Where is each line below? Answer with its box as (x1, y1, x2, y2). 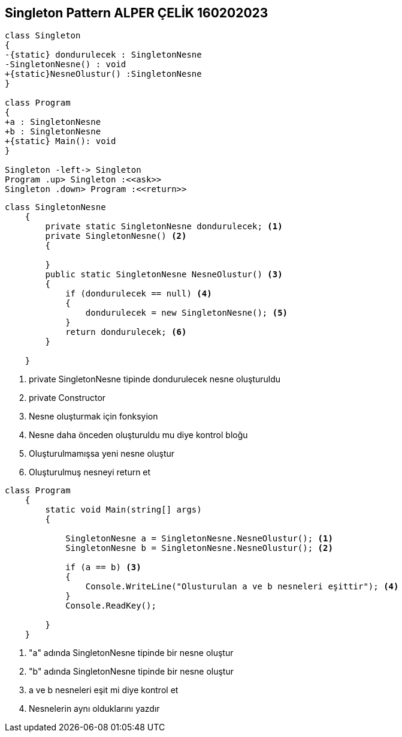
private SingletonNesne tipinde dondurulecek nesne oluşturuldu (29, 374, 281, 385)
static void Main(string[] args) (45, 505, 202, 515)
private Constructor (29, 393, 106, 403)
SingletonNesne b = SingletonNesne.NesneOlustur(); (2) (65, 543, 333, 553)
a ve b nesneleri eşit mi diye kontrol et (29, 685, 179, 696)
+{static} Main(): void (5, 136, 116, 146)
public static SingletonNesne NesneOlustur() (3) (45, 269, 283, 280)
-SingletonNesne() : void (5, 59, 126, 70)
